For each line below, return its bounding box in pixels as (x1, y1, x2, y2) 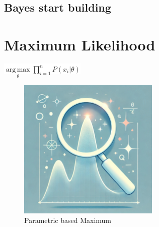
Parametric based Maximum (24, 215, 112, 225)
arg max (6, 66, 30, 73)
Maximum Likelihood (4, 34, 155, 54)
